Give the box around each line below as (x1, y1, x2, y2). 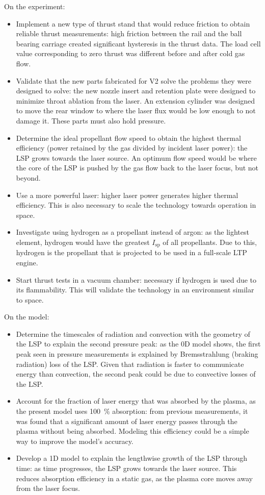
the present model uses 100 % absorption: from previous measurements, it (16, 406, 248, 416)
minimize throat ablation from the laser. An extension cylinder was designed (16, 95, 255, 106)
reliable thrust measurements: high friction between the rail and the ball (16, 28, 242, 39)
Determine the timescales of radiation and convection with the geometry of (16, 328, 250, 339)
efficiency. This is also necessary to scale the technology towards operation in (16, 200, 256, 210)
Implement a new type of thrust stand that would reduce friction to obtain (16, 18, 250, 29)
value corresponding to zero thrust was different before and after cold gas (16, 48, 245, 59)
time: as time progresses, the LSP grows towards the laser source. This (16, 463, 237, 474)
